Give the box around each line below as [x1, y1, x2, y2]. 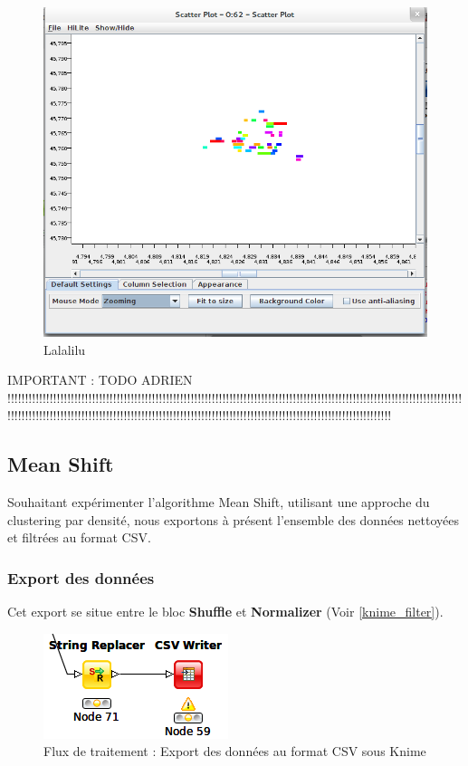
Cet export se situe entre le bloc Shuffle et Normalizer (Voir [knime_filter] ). [7, 602, 444, 621]
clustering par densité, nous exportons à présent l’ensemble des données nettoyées [7, 510, 459, 529]
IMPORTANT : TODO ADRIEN [7, 370, 193, 389]
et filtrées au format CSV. [7, 528, 151, 547]
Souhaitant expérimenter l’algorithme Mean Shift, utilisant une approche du [7, 493, 430, 512]
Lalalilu [43, 340, 86, 359]
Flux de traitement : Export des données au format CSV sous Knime [43, 742, 426, 761]
